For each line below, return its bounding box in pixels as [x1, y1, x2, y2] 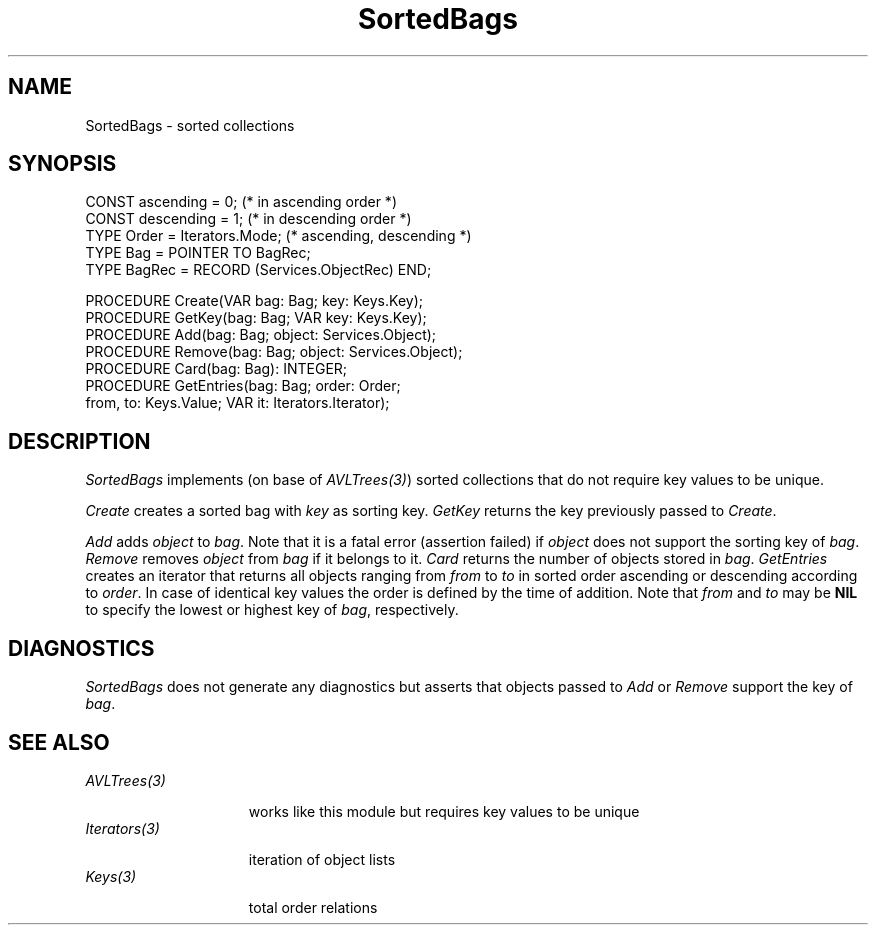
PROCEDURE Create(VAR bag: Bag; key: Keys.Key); [85, 292, 423, 310]
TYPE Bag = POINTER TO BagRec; [85, 244, 311, 262]
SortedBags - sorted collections [85, 116, 295, 134]
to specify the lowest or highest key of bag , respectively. [85, 601, 459, 619]
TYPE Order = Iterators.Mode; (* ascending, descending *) [85, 227, 472, 245]
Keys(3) [85, 867, 137, 885]
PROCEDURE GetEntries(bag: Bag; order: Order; [85, 377, 401, 395]
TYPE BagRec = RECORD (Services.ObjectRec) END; [85, 261, 432, 279]
